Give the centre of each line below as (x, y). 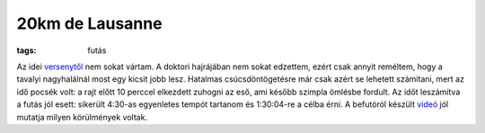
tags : (26, 50)
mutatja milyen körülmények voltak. (82, 117)
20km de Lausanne (89, 23)
